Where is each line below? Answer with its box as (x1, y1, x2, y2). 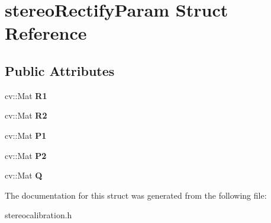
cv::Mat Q (5, 169, 43, 181)
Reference (5, 21, 87, 45)
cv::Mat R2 (5, 109, 47, 122)
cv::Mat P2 (5, 149, 47, 161)
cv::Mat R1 (5, 89, 47, 101)
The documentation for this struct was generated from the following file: (5, 189, 267, 201)
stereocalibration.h (5, 209, 72, 221)
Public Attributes (5, 61, 115, 79)
